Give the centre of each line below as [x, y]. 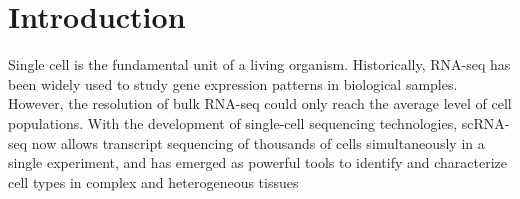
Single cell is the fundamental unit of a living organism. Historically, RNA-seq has [259, 64]
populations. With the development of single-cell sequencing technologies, [233, 122]
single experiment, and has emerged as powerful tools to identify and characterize [258, 162]
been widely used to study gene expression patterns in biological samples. [233, 83]
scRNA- [485, 122]
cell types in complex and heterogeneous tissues [153, 181]
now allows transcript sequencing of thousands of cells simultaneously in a [258, 142]
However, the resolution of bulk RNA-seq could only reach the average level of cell [260, 103]
